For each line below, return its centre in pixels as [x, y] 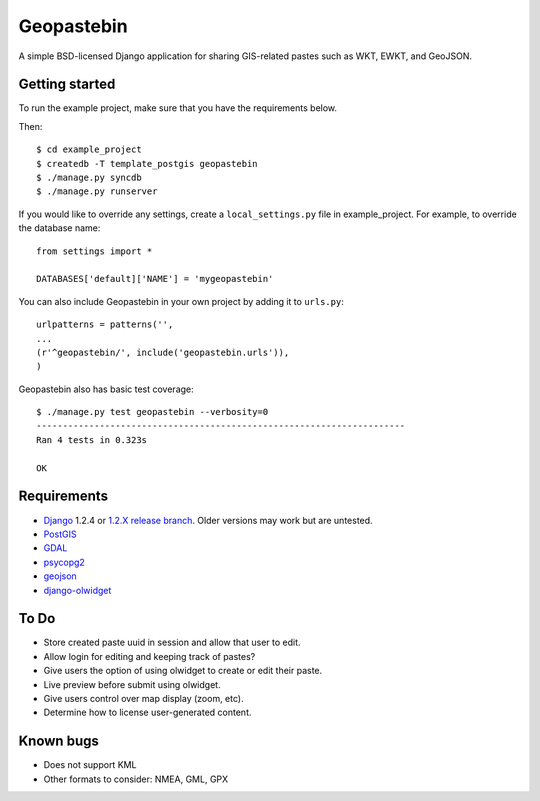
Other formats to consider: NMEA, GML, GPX [136, 779]
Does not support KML [90, 765]
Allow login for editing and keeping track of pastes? [149, 656]
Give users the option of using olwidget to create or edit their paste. [183, 671]
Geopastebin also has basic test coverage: [106, 389]
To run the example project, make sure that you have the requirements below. [178, 108]
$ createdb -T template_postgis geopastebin [147, 163]
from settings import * [94, 251]
